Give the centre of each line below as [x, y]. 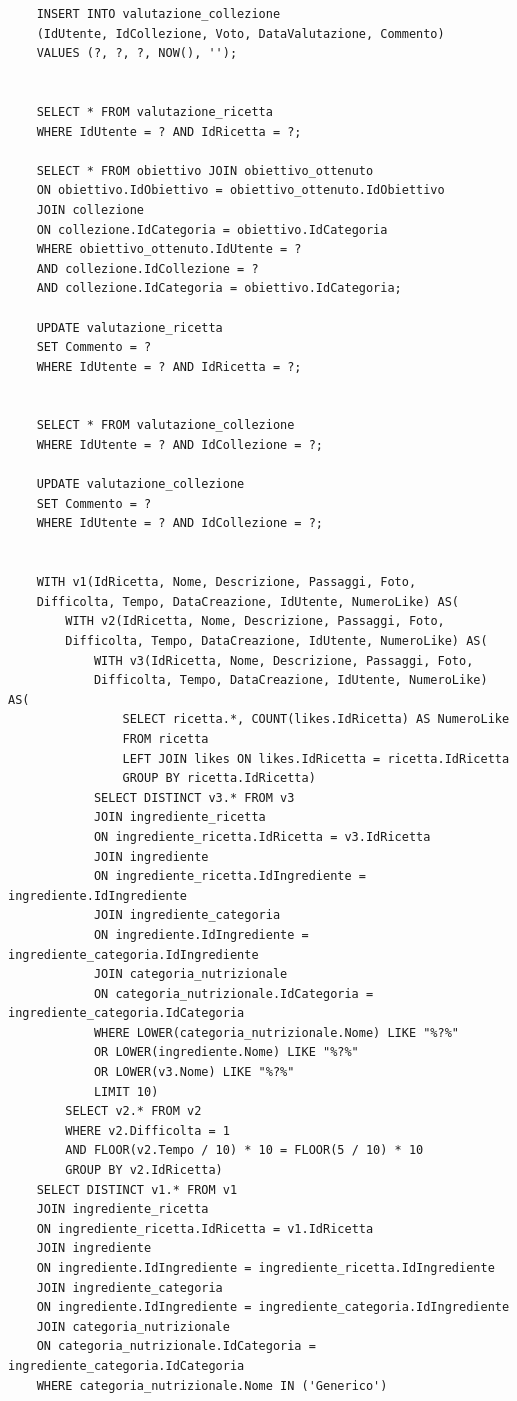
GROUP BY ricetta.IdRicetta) [219, 778]
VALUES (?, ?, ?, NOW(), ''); [137, 53]
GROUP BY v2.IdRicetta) [144, 1170]
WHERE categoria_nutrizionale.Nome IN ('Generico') [212, 1385]
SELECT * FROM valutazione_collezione [165, 425]
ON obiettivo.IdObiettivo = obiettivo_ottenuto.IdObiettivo [240, 190]
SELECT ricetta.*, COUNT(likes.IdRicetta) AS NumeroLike [316, 719]
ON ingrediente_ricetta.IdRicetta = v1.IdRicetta [205, 1228]
